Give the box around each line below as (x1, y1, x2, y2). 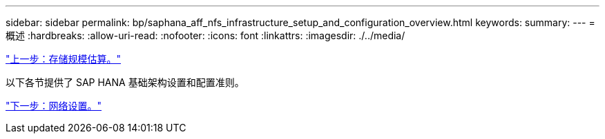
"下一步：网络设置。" (6, 100, 102, 111)
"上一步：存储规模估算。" (6, 53, 122, 65)
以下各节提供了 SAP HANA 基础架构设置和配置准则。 (6, 76, 244, 88)
